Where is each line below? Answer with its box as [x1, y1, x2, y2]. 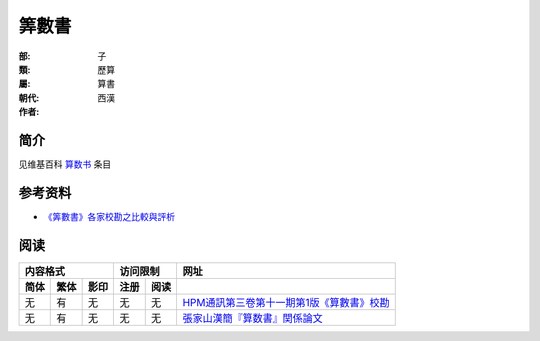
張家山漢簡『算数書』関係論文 [182, 311, 324, 325]
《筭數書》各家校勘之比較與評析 [43, 210, 175, 222]
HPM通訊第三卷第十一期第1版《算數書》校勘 [182, 295, 390, 309]
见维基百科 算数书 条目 [18, 158, 112, 170]
